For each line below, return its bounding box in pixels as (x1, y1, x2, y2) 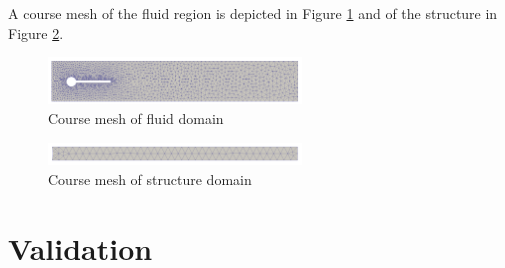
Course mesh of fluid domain (48, 107, 224, 128)
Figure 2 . (8, 22, 64, 43)
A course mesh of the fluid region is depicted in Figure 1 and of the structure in (8, 3, 498, 23)
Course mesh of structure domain (48, 169, 252, 189)
